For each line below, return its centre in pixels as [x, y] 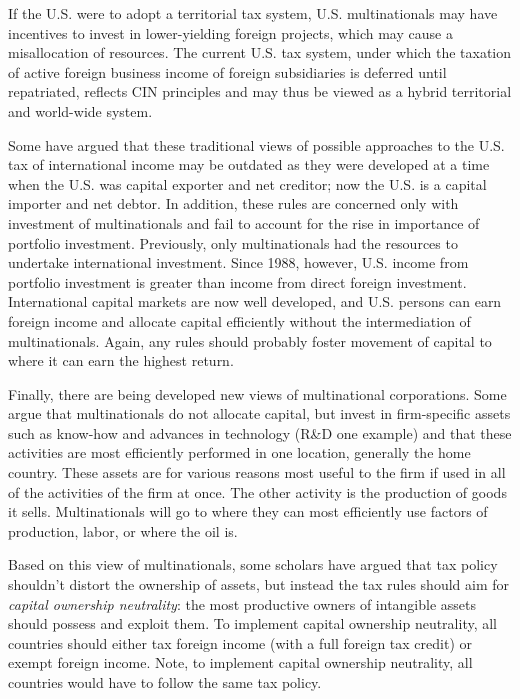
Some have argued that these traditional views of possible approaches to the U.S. [256, 144]
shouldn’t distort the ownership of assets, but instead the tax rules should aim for [258, 584]
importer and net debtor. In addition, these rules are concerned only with [233, 203]
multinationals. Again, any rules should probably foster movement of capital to [250, 340]
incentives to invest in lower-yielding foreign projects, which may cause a [230, 32]
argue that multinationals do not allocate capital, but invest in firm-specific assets [259, 413]
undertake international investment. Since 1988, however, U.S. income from [238, 262]
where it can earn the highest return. [121, 360]
